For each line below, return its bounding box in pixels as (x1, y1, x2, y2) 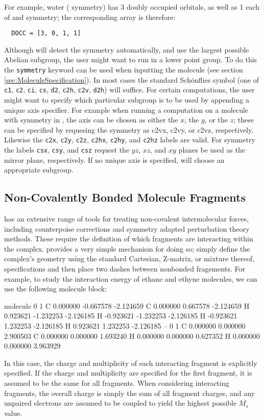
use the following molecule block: (4, 283, 107, 294)
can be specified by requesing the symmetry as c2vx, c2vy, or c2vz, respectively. (4, 124, 254, 135)
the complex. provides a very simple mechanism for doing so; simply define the (4, 243, 250, 254)
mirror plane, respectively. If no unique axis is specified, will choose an (4, 154, 225, 165)
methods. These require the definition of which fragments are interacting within (4, 233, 253, 244)
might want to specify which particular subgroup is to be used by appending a (4, 94, 249, 105)
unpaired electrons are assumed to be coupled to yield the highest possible (4, 398, 237, 408)
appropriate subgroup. (4, 164, 74, 175)
